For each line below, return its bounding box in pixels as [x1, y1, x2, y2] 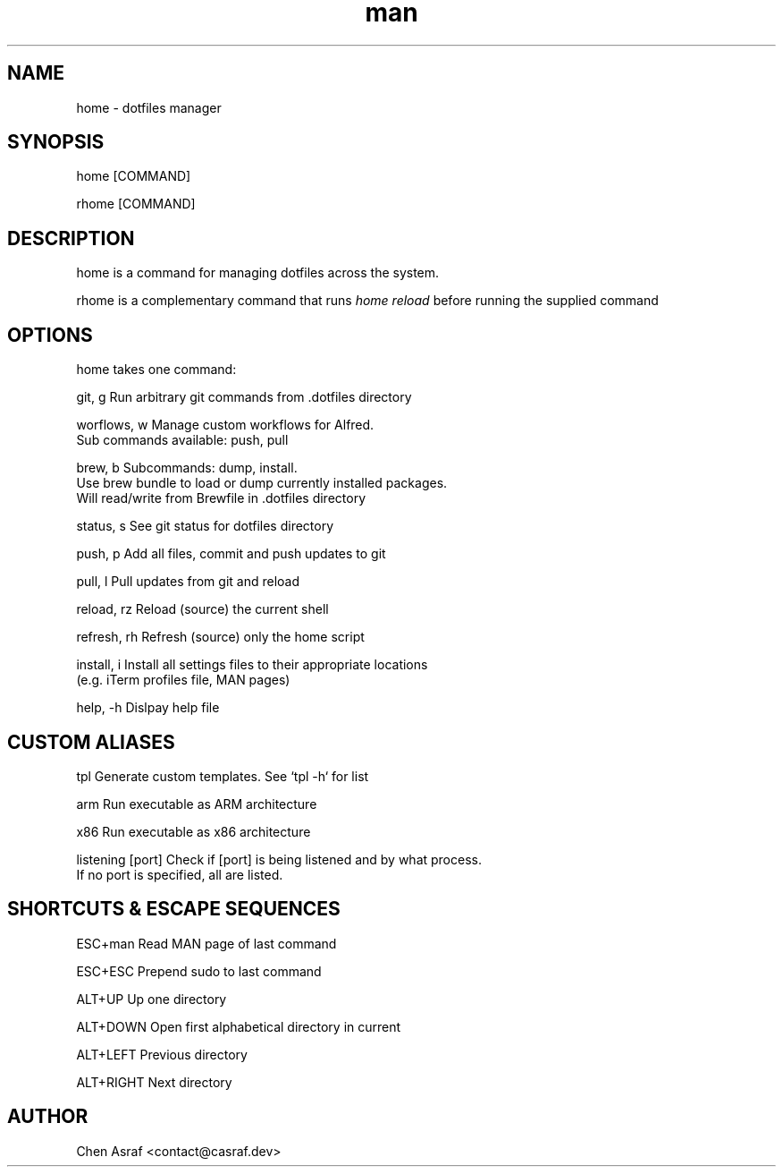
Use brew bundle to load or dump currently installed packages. [76, 475, 448, 491]
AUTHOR [7, 1105, 88, 1128]
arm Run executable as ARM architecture [76, 795, 317, 812]
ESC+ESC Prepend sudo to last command [76, 963, 322, 979]
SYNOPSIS [7, 131, 105, 154]
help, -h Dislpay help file [76, 700, 220, 716]
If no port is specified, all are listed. [76, 866, 283, 882]
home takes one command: [76, 362, 237, 378]
